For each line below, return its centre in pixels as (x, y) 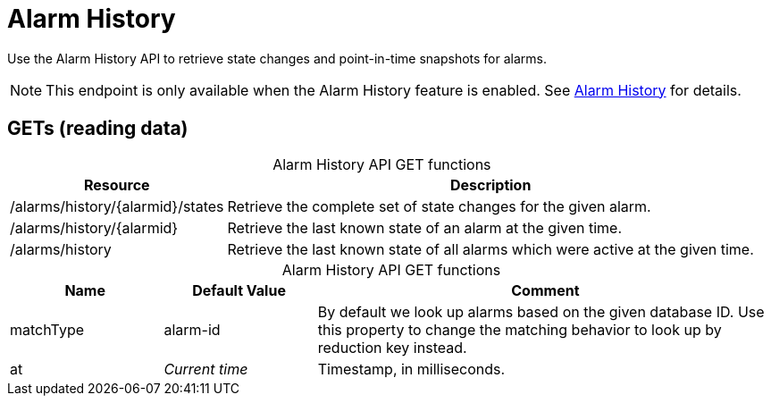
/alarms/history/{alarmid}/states (117, 206)
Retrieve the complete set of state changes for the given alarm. (439, 206)
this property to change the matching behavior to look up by (520, 329)
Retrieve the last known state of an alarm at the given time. (425, 227)
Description (490, 185)
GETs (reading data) (98, 129)
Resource (117, 185)
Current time (206, 369)
